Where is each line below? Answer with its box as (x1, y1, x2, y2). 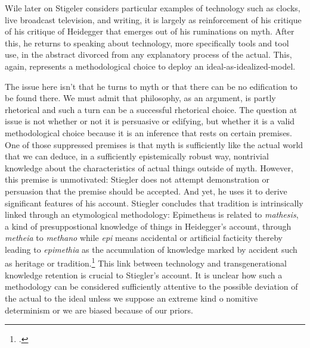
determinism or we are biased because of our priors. (5, 303, 193, 316)
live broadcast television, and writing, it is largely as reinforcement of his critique (5, 13, 302, 26)
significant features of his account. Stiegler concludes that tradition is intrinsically (5, 196, 303, 209)
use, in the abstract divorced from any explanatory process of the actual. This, (5, 48, 292, 61)
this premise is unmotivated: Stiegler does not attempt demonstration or (5, 173, 269, 186)
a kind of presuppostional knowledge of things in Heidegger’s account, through (5, 220, 292, 232)
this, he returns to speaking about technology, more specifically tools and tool (5, 36, 289, 49)
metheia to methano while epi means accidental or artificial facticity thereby (5, 231, 283, 244)
